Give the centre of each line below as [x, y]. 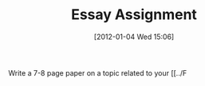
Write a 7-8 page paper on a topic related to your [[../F [98, 72]
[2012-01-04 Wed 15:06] [134, 37]
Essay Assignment [134, 15]
